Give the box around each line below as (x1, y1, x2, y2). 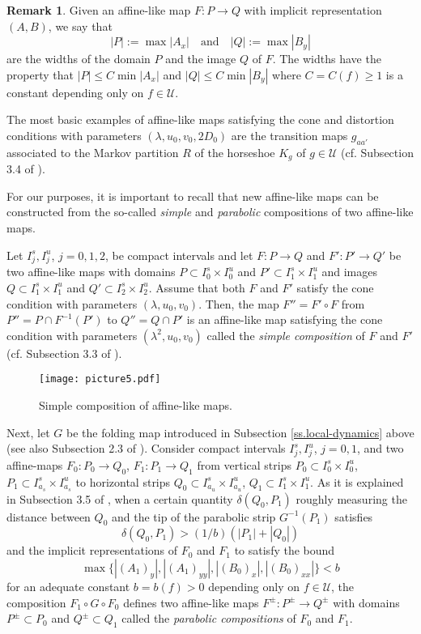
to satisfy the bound (234, 542, 335, 559)
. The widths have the (272, 50, 381, 67)
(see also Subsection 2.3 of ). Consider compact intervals (6, 440, 286, 457)
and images (321, 263, 377, 280)
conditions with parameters (6, 126, 142, 143)
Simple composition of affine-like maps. (39, 396, 232, 413)
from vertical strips (197, 456, 291, 473)
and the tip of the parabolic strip (111, 508, 276, 525)
